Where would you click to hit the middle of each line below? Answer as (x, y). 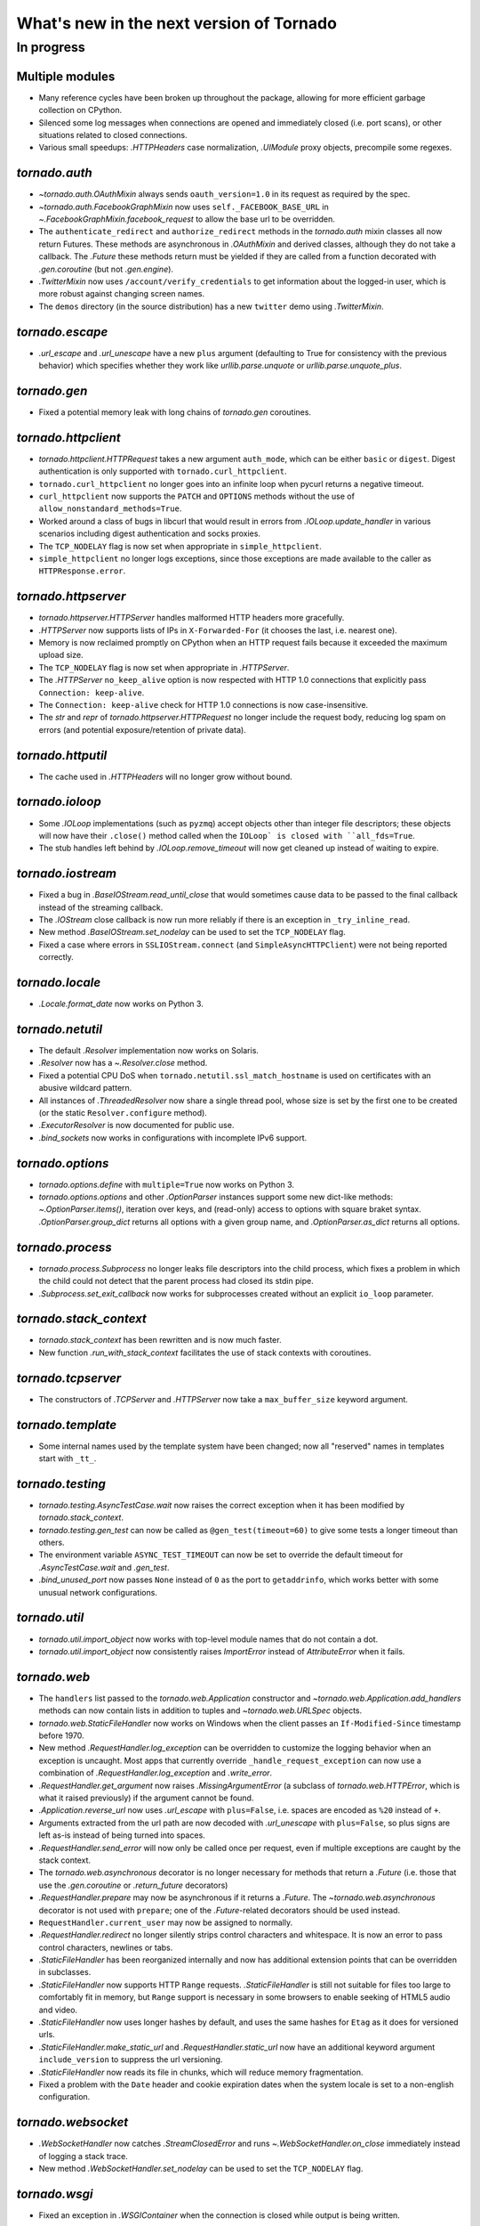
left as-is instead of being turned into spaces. (122, 1835)
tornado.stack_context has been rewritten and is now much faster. (160, 1340)
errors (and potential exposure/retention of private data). (142, 729)
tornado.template (67, 1425)
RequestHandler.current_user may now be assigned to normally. (166, 1922)
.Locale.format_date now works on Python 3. (121, 1004)
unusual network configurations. (98, 1592)
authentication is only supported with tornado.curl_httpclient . (163, 471)
